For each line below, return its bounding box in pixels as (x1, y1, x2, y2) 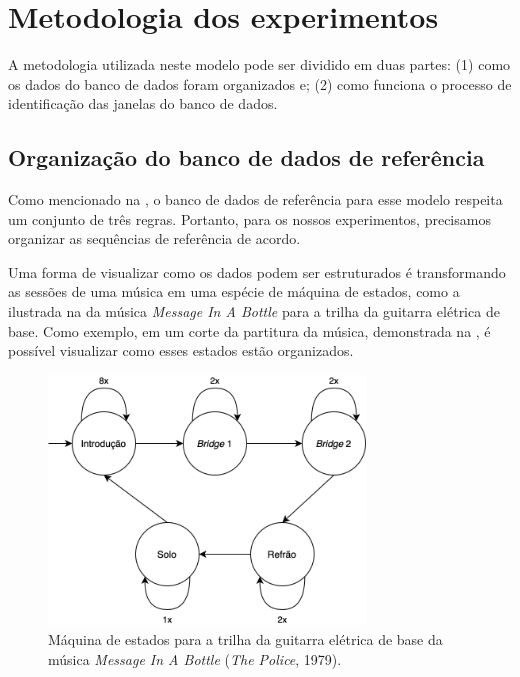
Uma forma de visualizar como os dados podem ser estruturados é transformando (8, 261, 506, 282)
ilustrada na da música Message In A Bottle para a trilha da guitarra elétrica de (8, 301, 500, 322)
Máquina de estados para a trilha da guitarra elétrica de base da (48, 629, 443, 650)
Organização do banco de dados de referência (8, 142, 485, 173)
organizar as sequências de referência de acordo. (8, 228, 301, 249)
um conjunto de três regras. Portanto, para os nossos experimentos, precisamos (8, 208, 491, 229)
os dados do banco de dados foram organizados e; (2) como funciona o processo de (8, 73, 512, 94)
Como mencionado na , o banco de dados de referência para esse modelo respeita (8, 189, 503, 210)
